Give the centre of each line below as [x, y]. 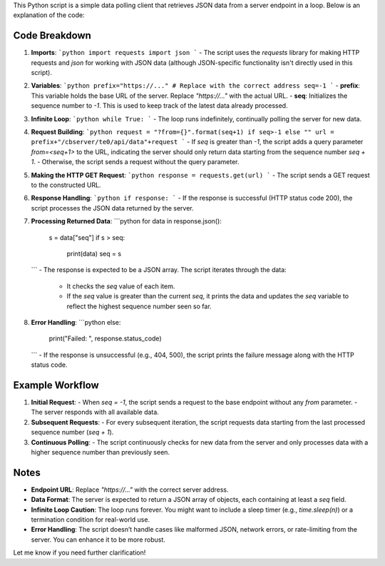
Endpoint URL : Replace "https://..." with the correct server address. [130, 490]
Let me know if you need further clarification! [79, 552]
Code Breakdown [52, 36]
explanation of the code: [49, 15]
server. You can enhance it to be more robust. [98, 540]
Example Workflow [56, 385]
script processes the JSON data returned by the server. [112, 208]
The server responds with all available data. [95, 412]
